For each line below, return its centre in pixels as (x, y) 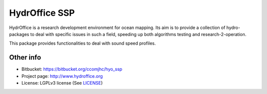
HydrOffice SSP (42, 13)
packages (19, 34)
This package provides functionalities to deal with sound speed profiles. (83, 43)
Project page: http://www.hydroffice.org (62, 76)
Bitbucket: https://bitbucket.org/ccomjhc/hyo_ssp (72, 69)
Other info (25, 57)
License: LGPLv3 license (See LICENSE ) (62, 83)
